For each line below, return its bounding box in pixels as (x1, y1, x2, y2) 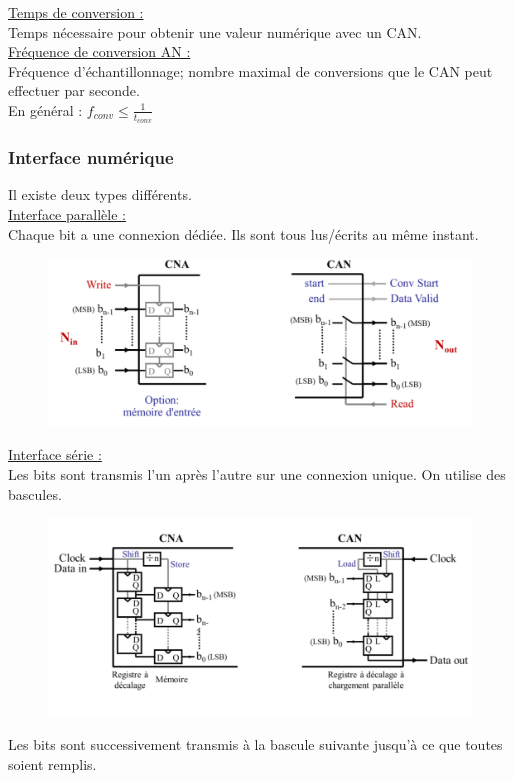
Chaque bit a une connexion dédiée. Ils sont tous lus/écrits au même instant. (8, 223, 479, 244)
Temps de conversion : (8, 2, 144, 22)
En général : (8, 99, 83, 120)
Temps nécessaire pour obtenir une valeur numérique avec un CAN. (8, 21, 422, 42)
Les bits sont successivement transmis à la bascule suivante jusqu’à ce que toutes (8, 734, 503, 755)
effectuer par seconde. (8, 80, 140, 101)
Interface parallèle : (8, 204, 126, 225)
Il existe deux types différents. (8, 184, 192, 205)
